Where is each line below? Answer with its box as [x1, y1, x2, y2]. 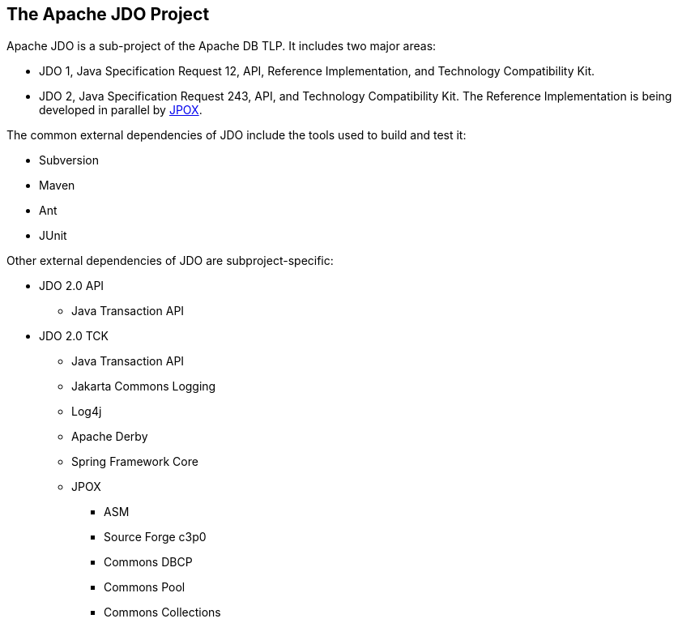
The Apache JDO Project [6, 4, 210, 25]
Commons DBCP [104, 554, 193, 569]
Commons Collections [104, 604, 221, 619]
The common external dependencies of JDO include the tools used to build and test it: [6, 127, 467, 142]
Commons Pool [104, 579, 185, 594]
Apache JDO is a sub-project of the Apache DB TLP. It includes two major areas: [6, 38, 437, 53]
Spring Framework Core [71, 454, 198, 468]
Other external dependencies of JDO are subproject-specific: [6, 253, 334, 267]
